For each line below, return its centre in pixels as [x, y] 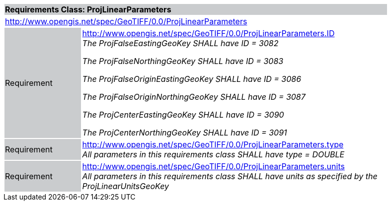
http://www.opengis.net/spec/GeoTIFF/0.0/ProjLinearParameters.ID [208, 33]
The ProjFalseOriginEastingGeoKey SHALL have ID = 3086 [192, 79]
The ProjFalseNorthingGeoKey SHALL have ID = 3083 [183, 61]
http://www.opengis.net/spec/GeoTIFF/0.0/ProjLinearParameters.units [213, 166]
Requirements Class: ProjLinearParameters [88, 9]
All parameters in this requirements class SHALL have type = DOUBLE [213, 154]
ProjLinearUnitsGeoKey [126, 186]
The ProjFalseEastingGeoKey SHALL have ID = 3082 [180, 43]
